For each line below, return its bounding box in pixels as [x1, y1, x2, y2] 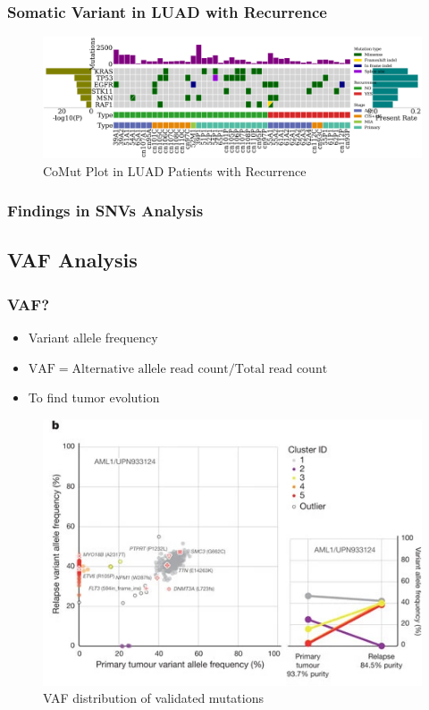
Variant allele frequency [28, 328, 158, 347]
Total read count [234, 362, 328, 376]
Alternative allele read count [71, 362, 229, 376]
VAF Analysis [7, 246, 138, 274]
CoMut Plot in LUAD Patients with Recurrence [43, 161, 307, 180]
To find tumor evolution [28, 388, 160, 407]
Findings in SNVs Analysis [7, 199, 204, 222]
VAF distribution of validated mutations [43, 689, 264, 707]
